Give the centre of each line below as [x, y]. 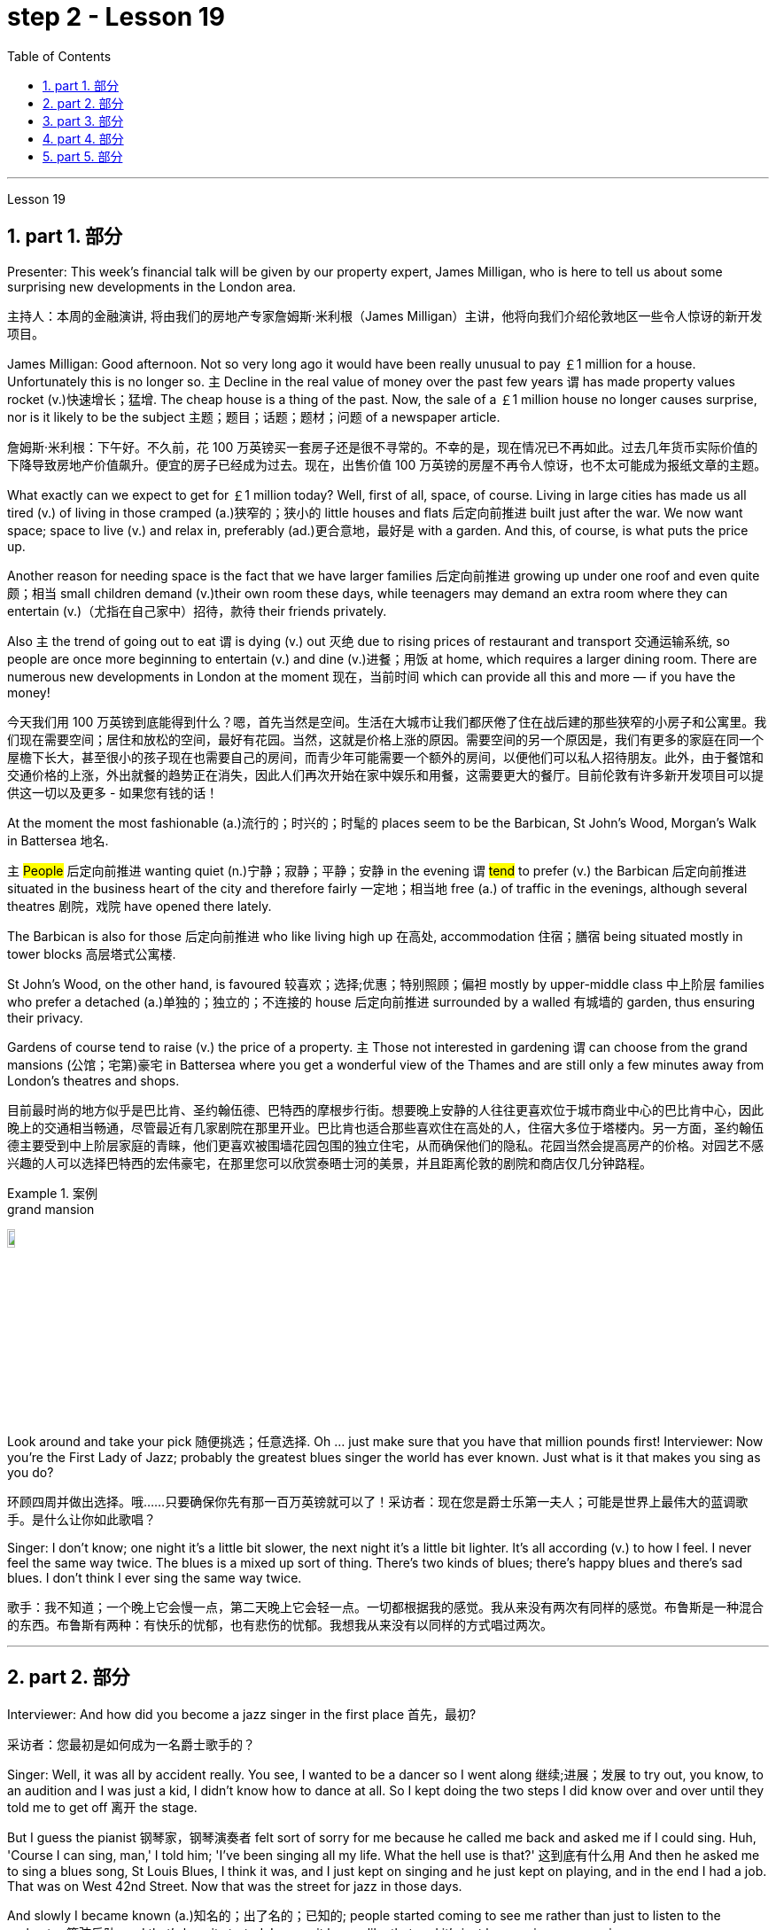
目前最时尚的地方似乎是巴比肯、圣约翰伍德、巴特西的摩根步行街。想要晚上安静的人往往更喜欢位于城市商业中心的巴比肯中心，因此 [385, 1109]
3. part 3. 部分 [83, 121]
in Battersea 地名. [58, 840]
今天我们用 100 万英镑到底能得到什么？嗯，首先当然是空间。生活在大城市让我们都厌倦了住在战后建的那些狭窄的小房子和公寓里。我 [387, 721]
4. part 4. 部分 [83, 138]
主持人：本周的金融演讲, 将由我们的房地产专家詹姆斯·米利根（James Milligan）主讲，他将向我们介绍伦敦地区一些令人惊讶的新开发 [385, 315]
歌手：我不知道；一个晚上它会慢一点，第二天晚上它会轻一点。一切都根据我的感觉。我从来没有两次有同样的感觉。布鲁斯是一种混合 [385, 1607]
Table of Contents [59, 56]
